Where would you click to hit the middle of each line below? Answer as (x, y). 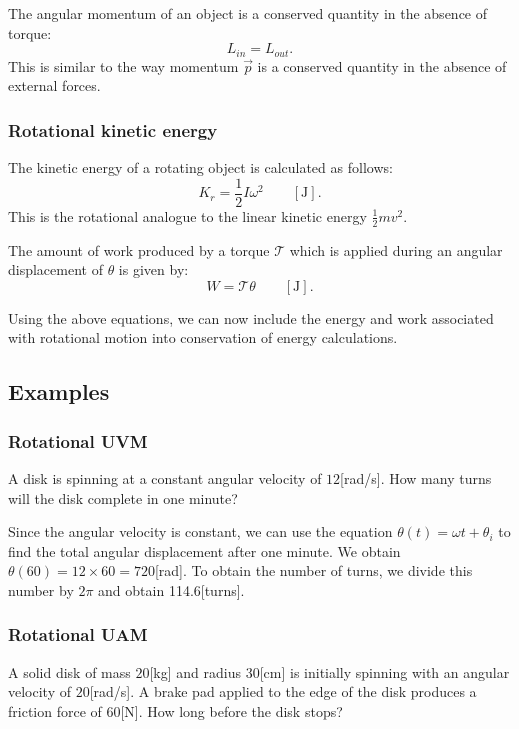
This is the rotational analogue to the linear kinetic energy (187, 215)
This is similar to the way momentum (123, 65)
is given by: (153, 269)
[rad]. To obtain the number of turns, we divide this (313, 570)
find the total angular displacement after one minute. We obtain (204, 550)
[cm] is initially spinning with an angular (384, 671)
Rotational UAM (78, 634)
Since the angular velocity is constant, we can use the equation (200, 531)
